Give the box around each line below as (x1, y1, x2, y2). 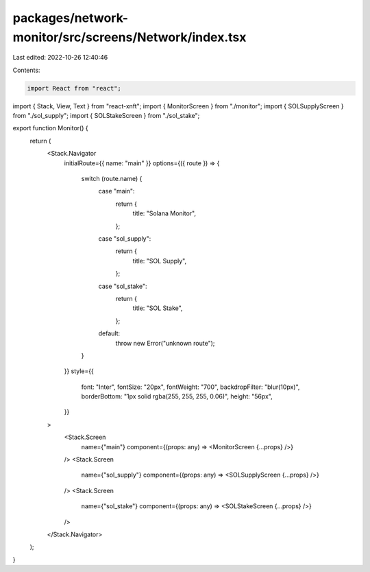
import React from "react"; (27, 84, 121, 92)
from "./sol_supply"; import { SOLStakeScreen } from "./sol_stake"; (12, 112, 200, 120)
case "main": (98, 187, 135, 195)
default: (98, 329, 121, 337)
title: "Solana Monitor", (132, 209, 197, 217)
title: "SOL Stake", (132, 304, 183, 312)
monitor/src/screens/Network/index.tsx (12, 29, 247, 45)
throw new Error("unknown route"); (115, 339, 215, 347)
